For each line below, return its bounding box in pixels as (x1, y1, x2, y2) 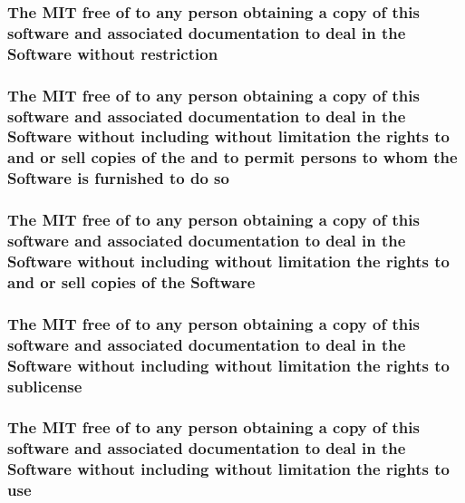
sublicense (7, 374, 82, 397)
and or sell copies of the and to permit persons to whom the (7, 146, 458, 169)
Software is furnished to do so (7, 167, 229, 189)
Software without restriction (7, 42, 218, 64)
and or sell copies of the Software (7, 270, 256, 293)
